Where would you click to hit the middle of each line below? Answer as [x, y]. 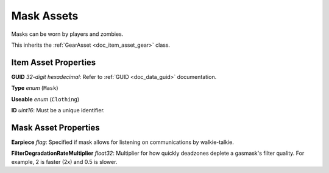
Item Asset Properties [54, 62]
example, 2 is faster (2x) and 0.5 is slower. [64, 161]
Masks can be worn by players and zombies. [67, 34]
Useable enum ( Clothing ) [45, 99]
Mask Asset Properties [55, 127]
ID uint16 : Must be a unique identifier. [58, 110]
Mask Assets [45, 16]
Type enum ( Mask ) [35, 88]
